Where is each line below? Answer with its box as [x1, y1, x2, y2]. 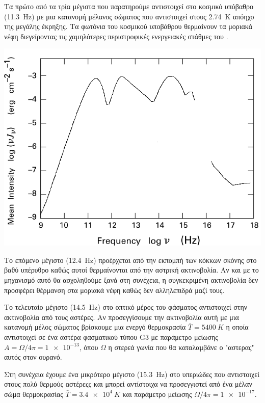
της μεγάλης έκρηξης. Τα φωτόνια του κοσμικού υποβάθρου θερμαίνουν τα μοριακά [4, 21, 253, 32]
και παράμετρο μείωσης [122, 388, 192, 399]
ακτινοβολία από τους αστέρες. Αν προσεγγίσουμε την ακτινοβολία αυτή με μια [4, 311, 239, 322]
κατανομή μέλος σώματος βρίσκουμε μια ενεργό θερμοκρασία [4, 321, 186, 332]
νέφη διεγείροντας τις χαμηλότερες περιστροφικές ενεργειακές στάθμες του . [4, 31, 228, 41]
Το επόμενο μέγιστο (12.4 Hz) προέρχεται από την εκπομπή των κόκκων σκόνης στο [4, 254, 257, 265]
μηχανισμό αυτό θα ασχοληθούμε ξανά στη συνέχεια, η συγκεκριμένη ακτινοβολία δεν [4, 274, 258, 285]
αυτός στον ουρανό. [4, 352, 62, 362]
